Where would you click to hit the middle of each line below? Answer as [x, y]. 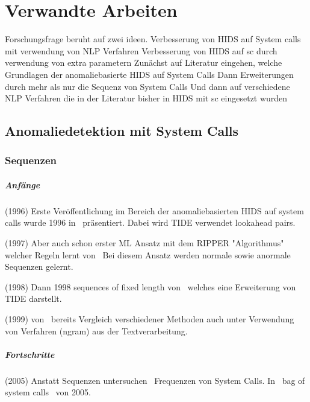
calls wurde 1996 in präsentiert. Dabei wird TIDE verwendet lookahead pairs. [150, 222]
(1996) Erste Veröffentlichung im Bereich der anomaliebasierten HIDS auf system [154, 210]
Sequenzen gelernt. [39, 266]
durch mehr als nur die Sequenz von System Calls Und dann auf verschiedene [147, 86]
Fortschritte [30, 354]
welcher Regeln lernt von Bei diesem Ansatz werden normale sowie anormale [148, 254]
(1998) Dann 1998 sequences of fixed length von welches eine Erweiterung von [150, 286]
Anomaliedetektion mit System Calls [122, 131]
